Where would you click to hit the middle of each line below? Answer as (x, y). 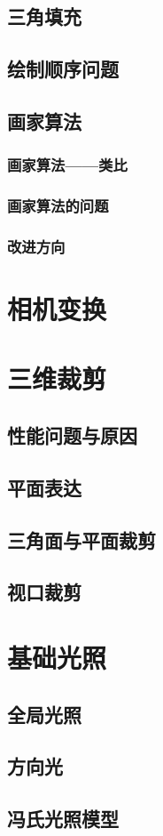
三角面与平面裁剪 (81, 539)
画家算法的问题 (58, 206)
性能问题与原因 (72, 435)
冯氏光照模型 (63, 819)
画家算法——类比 (67, 165)
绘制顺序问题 (63, 69)
